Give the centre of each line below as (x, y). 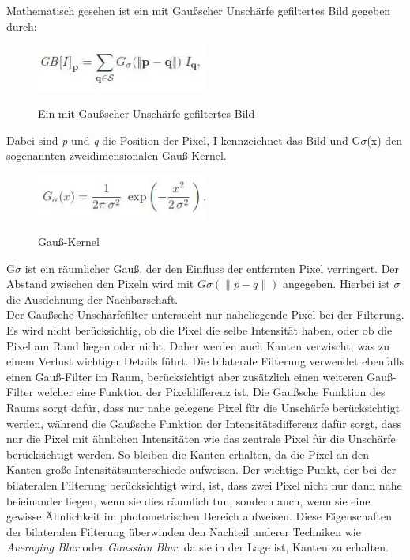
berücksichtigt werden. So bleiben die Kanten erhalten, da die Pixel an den (188, 454)
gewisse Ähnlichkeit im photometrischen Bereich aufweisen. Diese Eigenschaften (199, 516)
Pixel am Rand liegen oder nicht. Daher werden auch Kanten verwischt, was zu (198, 345)
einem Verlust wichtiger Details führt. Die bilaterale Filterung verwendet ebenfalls (205, 361)
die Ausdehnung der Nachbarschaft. (92, 299)
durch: (22, 26)
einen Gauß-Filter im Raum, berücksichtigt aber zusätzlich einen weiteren (185, 376)
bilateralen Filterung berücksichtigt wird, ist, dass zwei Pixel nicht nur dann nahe (204, 485)
